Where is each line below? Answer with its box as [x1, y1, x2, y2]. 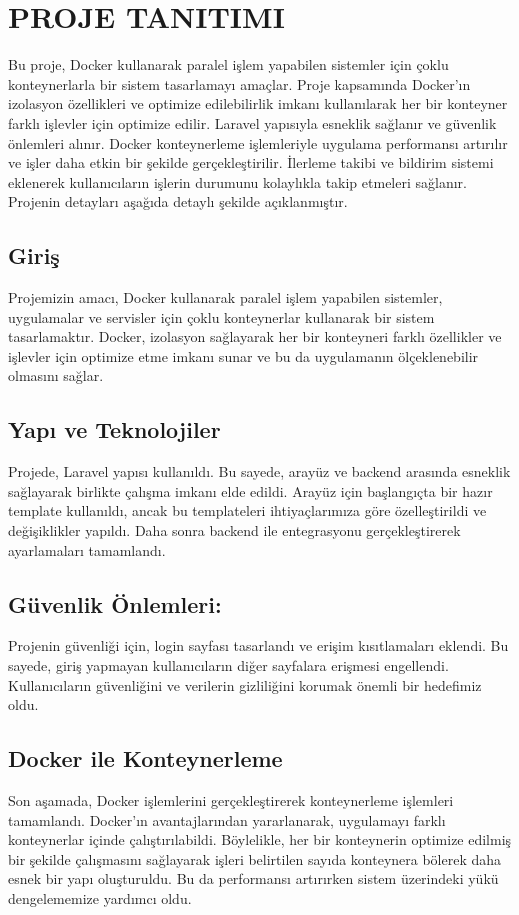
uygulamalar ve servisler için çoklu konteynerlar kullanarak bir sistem [8, 306, 435, 327]
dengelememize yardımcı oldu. [8, 887, 192, 908]
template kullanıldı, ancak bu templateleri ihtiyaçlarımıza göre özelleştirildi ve [8, 500, 487, 521]
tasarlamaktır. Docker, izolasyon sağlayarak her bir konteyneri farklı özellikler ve [8, 326, 502, 347]
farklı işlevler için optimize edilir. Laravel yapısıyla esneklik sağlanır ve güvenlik [8, 112, 497, 133]
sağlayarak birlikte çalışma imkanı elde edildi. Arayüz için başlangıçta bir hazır [8, 480, 493, 501]
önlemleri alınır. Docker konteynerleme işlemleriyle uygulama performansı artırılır [8, 132, 508, 153]
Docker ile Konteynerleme [8, 743, 283, 774]
